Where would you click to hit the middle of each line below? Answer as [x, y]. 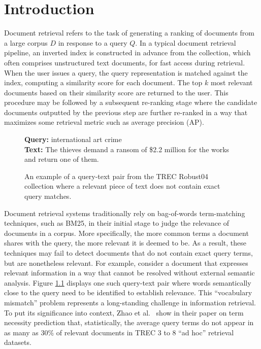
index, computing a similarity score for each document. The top [103, 82]
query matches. [48, 196]
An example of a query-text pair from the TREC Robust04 [117, 176]
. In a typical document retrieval [186, 42]
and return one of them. [62, 159]
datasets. [18, 342]
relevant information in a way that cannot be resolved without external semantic [129, 273]
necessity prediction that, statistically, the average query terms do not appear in [129, 322]
